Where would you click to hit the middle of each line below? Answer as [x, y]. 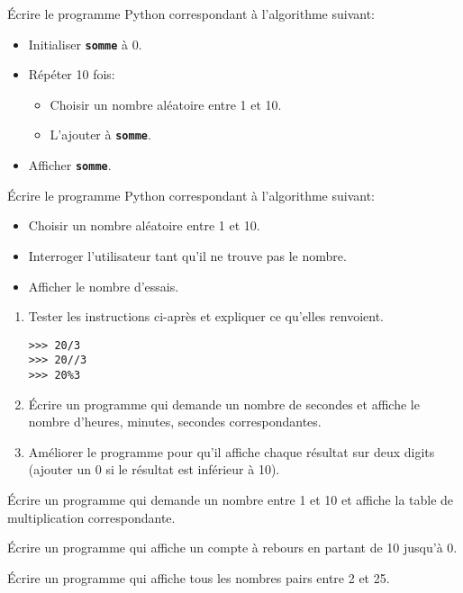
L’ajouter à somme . [100, 135]
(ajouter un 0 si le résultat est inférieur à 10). [154, 469]
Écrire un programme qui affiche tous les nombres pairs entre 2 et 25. [199, 577]
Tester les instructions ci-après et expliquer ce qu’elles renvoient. [206, 316]
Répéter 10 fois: [72, 74]
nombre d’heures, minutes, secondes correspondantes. [175, 422]
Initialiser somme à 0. [85, 44]
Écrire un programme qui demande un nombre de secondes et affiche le [224, 404]
